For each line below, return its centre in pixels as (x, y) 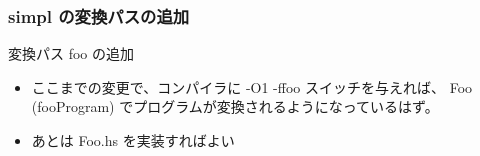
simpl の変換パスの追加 (99, 15)
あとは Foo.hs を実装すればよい (133, 140)
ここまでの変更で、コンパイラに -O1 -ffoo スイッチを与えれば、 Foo (252, 86)
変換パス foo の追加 (71, 53)
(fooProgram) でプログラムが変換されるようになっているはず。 (235, 106)
